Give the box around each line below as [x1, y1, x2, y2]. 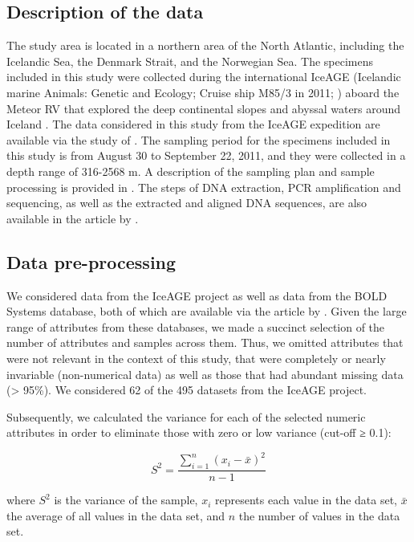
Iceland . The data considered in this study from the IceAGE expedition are [6, 116, 380, 132]
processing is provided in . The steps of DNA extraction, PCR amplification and [6, 178, 401, 195]
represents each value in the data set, [215, 491, 398, 508]
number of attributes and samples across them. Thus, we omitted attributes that [6, 334, 404, 351]
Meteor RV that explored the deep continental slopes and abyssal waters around [6, 100, 401, 116]
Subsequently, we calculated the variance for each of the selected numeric [6, 408, 366, 425]
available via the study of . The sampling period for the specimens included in [6, 131, 391, 148]
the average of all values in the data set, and [6, 507, 225, 524]
